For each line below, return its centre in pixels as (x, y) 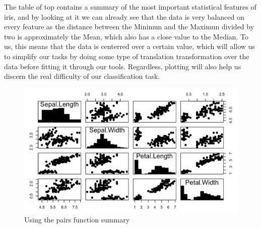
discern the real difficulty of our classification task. (82, 76)
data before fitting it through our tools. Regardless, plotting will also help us (123, 66)
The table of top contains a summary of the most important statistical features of (130, 7)
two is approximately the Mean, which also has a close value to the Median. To (126, 36)
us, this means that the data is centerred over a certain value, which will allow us (129, 46)
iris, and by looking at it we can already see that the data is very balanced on (124, 16)
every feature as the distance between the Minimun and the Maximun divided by (129, 27)
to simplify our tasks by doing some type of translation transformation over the (127, 56)
